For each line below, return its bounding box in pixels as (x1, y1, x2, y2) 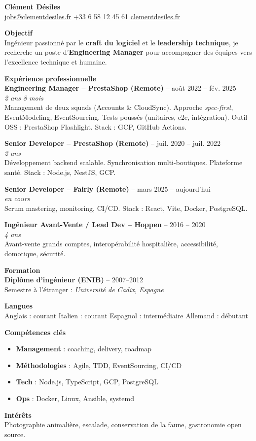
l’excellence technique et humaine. (4, 56, 107, 67)
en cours (4, 193, 30, 204)
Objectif (4, 28, 33, 38)
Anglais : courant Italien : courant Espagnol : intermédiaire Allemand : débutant (4, 310, 249, 321)
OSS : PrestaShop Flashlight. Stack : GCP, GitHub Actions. (4, 121, 186, 132)
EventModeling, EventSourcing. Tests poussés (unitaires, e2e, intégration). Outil (4, 111, 248, 122)
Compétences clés (4, 327, 66, 337)
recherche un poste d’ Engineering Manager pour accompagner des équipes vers (4, 47, 252, 57)
